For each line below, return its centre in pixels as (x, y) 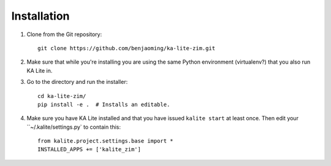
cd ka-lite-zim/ (62, 96)
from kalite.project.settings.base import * (106, 141)
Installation (40, 16)
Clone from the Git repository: (64, 34)
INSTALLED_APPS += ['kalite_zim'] (89, 149)
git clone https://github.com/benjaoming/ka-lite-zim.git (127, 48)
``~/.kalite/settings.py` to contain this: (74, 127)
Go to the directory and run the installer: (77, 82)
